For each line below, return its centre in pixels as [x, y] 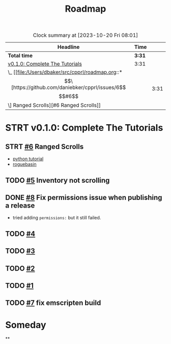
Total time [20, 55]
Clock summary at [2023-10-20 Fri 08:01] [85, 35]
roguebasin [24, 164]
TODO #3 [20, 251]
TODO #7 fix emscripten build [53, 303]
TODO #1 [20, 285]
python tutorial [28, 159]
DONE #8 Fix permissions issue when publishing [84, 197]
